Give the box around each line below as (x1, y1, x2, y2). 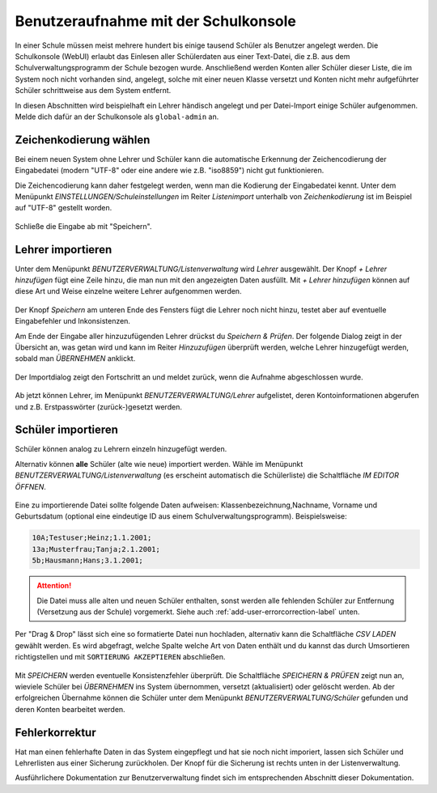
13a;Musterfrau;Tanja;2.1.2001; (32, 545, 161, 553)
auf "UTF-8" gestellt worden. (15, 203, 112, 213)
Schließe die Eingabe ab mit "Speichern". (15, 221, 152, 231)
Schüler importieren (15, 423, 119, 437)
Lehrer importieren (15, 243, 112, 257)
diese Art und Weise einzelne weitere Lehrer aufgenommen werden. (15, 286, 242, 296)
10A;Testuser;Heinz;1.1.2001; (32, 533, 152, 542)
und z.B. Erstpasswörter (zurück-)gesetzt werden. (15, 401, 182, 412)
